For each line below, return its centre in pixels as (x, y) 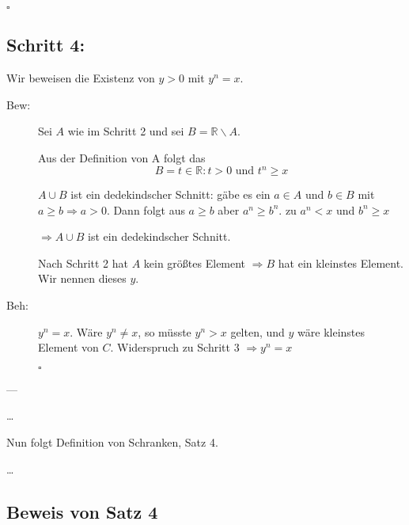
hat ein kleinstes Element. (341, 262)
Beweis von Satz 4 (82, 511)
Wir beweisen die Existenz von (81, 78)
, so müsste (165, 331)
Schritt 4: (46, 45)
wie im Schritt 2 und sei (126, 131)
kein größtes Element (195, 262)
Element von (68, 347)
